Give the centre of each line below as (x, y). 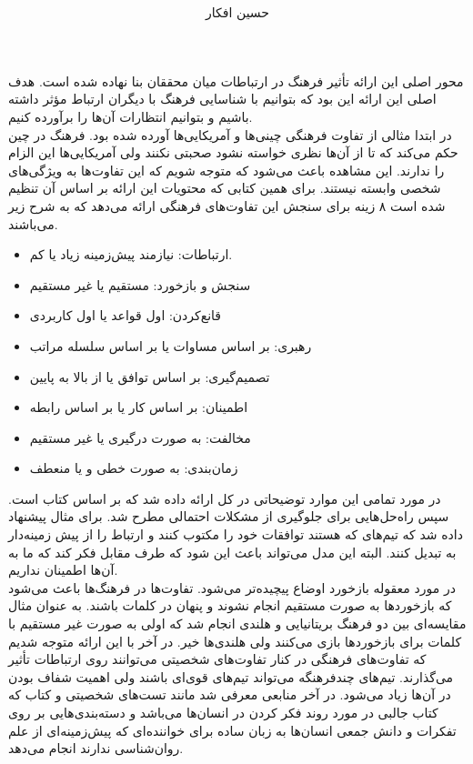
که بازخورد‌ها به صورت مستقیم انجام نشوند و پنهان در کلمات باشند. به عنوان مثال (230, 605)
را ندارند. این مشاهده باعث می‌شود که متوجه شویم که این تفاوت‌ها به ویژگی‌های (226, 170)
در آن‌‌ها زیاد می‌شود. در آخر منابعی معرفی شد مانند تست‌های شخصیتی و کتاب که (230, 694)
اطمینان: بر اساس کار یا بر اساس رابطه (139, 407)
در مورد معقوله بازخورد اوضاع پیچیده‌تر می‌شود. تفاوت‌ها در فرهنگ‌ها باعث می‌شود (232, 587)
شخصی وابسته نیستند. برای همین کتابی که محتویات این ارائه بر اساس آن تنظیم (225, 188)
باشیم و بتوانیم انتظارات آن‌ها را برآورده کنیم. (131, 116)
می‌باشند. (33, 223)
